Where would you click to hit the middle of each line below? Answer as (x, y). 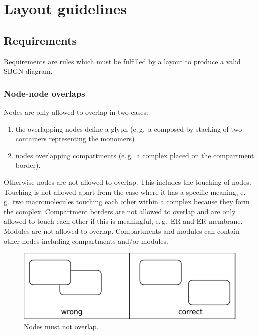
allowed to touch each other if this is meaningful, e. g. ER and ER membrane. (123, 221)
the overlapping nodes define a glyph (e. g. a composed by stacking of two (129, 128)
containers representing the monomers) (75, 138)
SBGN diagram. (28, 71)
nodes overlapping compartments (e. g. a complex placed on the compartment (135, 155)
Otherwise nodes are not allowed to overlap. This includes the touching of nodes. (128, 182)
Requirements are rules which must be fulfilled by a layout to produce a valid (122, 61)
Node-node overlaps (45, 93)
